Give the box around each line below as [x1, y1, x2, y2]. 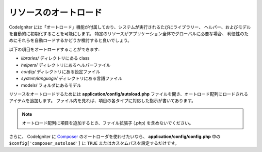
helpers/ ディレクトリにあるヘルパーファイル [21, 62, 111, 68]
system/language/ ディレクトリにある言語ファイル [21, 75, 122, 82]
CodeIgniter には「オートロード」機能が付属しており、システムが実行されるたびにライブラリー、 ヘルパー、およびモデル [9, 24, 251, 30]
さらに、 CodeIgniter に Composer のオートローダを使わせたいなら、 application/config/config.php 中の [9, 133, 221, 139]
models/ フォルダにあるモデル [21, 82, 82, 88]
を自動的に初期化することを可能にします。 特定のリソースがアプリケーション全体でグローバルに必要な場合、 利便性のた [9, 30, 249, 36]
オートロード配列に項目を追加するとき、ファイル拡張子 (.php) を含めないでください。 [22, 120, 194, 126]
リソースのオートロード [9, 7, 102, 18]
